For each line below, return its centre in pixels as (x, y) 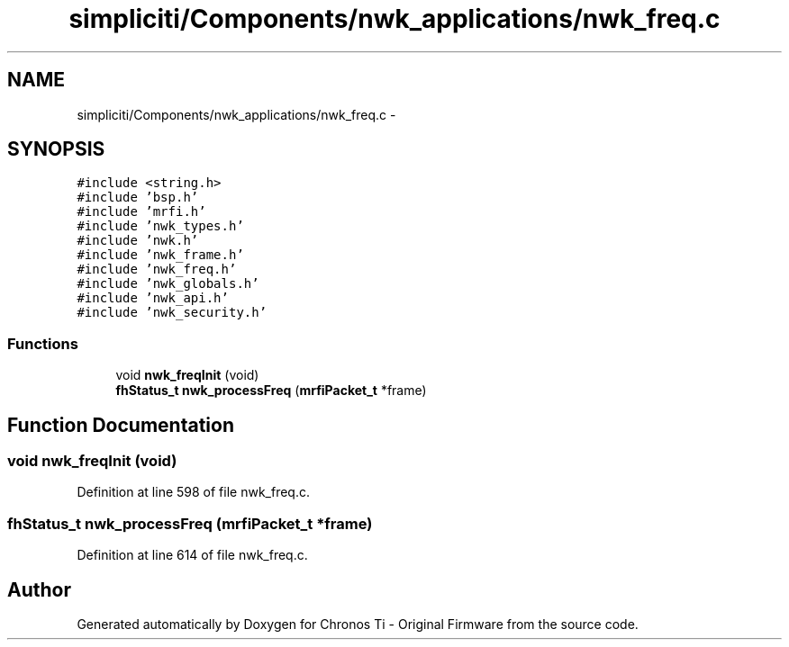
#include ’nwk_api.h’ (153, 298)
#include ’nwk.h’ (138, 241)
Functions (43, 343)
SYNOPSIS (56, 149)
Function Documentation (121, 425)
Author (39, 589)
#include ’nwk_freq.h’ (157, 270)
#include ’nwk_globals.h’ (168, 284)
